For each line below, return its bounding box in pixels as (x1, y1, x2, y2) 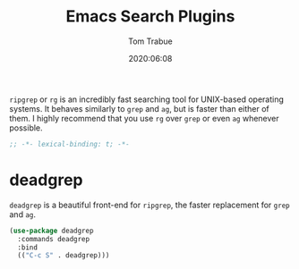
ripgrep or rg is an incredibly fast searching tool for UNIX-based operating (9, 94, 285, 105)
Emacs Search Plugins (65, 6, 235, 27)
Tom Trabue (128, 36, 173, 46)
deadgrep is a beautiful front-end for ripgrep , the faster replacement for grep (9, 199, 290, 210)
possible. (9, 122, 43, 133)
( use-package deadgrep (9, 226, 94, 235)
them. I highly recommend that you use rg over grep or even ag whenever (9, 113, 279, 123)
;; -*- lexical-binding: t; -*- (9, 139, 130, 148)
